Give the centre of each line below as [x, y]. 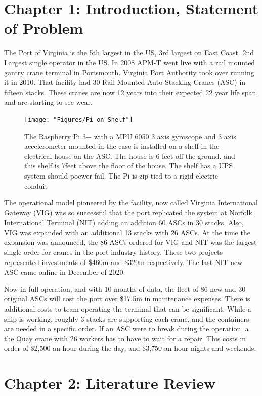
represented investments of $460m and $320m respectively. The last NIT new [123, 262]
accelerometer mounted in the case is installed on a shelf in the [122, 146]
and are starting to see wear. [48, 102]
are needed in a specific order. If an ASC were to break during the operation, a [126, 328]
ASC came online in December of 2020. [65, 272]
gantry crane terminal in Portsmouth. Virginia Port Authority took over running [129, 72]
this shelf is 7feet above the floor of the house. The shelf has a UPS [129, 166]
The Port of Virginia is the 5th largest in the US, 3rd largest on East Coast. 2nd [129, 52]
